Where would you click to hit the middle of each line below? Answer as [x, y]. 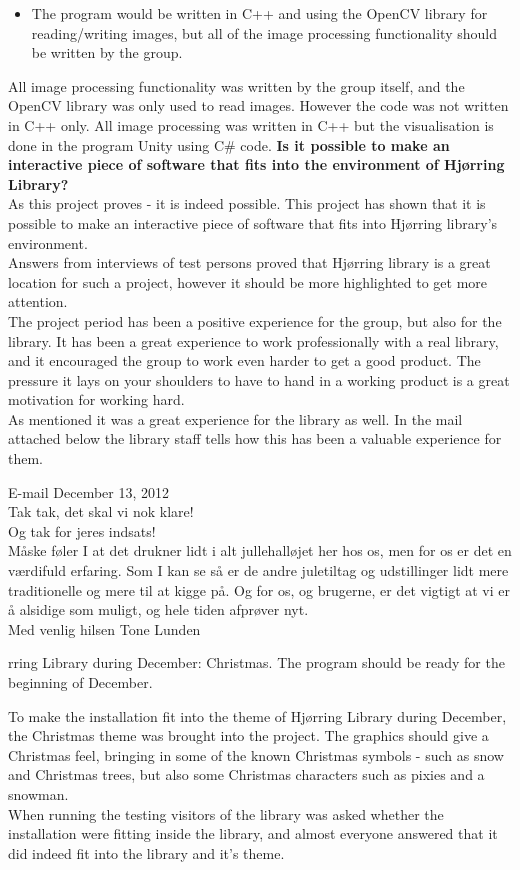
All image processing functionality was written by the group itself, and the [236, 85]
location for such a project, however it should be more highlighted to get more [248, 281]
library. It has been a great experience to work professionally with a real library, [253, 340]
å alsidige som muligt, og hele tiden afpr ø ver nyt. [158, 609]
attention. [38, 301]
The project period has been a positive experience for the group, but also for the [255, 320]
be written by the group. [107, 52]
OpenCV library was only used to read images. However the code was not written [258, 105]
